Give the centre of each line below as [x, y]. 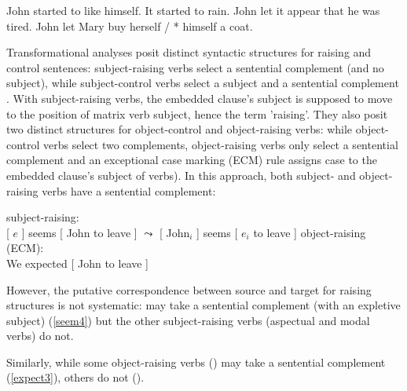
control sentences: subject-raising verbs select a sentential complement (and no [195, 67]
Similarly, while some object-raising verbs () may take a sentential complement [196, 362]
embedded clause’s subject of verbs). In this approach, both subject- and [181, 175]
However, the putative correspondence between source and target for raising [189, 289]
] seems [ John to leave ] [79, 232]
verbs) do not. [40, 336]
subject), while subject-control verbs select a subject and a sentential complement [203, 83]
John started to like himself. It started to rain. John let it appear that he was [193, 10]
